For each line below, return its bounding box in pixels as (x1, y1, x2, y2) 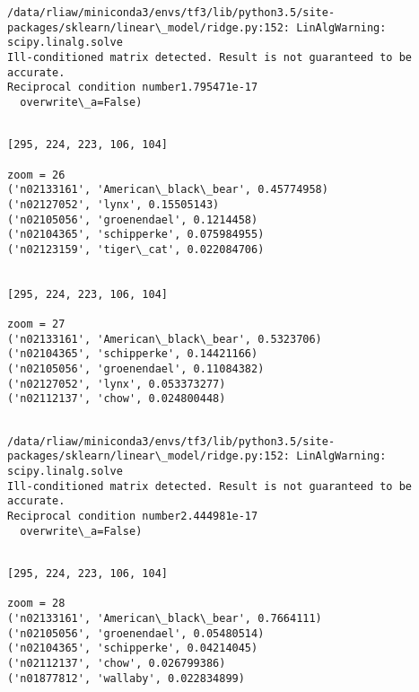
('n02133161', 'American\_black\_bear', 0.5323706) (7, 332, 322, 346)
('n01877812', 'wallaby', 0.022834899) (7, 671, 245, 685)
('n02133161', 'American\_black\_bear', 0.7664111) (7, 611, 322, 625)
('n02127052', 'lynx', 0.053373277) (7, 377, 226, 390)
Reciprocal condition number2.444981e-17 (7, 510, 258, 522)
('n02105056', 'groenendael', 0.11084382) (7, 363, 265, 376)
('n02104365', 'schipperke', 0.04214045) (7, 642, 258, 655)
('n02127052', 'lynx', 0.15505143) (7, 197, 220, 211)
